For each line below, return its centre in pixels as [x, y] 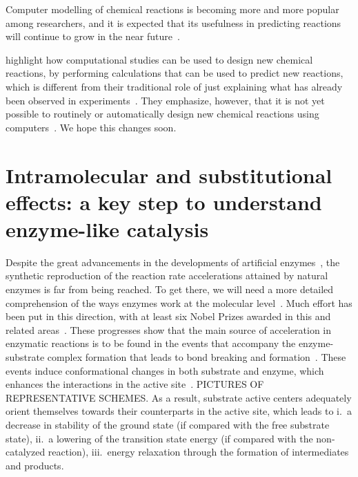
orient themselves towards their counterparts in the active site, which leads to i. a [179, 411]
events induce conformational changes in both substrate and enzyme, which [165, 370]
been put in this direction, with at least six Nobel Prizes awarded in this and [168, 316]
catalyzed [26, 452]
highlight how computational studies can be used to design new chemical [159, 59]
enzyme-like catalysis [107, 228]
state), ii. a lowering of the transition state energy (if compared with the [159, 438]
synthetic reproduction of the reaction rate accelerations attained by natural [167, 275]
